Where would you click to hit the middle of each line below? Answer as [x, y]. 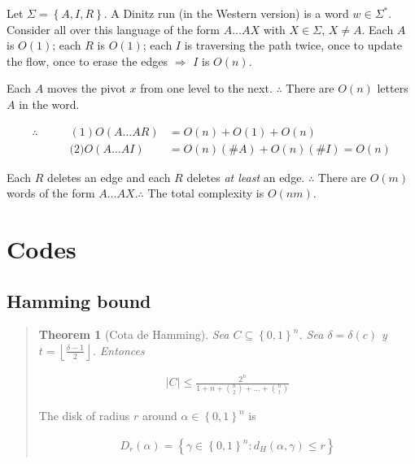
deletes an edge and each [109, 177]
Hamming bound [79, 300]
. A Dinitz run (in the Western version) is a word [226, 13]
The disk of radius [84, 416]
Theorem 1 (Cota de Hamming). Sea [134, 334]
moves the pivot [86, 88]
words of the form [51, 193]
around [159, 416]
